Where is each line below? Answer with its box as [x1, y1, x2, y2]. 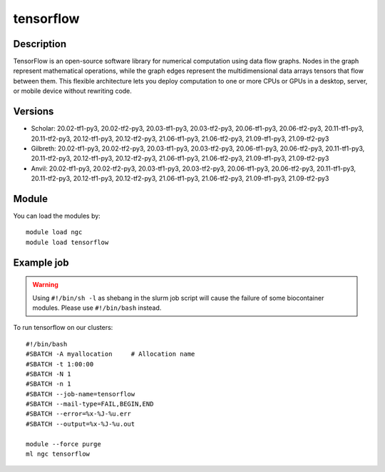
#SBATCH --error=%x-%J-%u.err [26, 410, 132, 418]
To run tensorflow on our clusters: [13, 323, 113, 332]
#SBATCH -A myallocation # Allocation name [26, 350, 195, 358]
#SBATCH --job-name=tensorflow [26, 390, 135, 398]
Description [13, 38, 67, 50]
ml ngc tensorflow [26, 450, 91, 458]
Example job [13, 256, 69, 268]
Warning [32, 281, 58, 289]
